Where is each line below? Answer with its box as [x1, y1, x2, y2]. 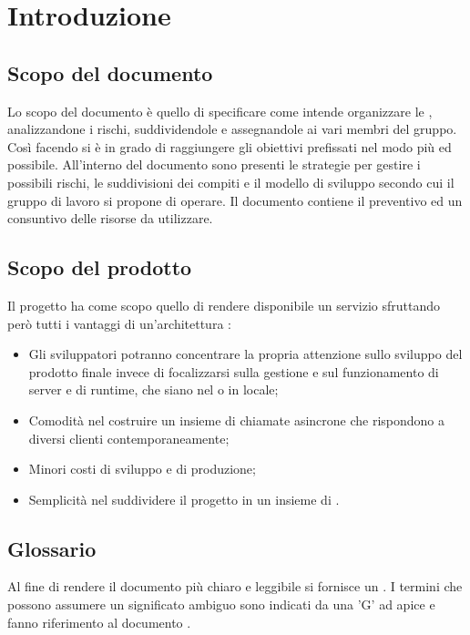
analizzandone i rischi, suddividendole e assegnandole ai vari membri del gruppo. [7, 119, 457, 138]
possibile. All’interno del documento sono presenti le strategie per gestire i [7, 155, 421, 174]
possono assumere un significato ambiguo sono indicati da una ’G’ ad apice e [7, 595, 435, 614]
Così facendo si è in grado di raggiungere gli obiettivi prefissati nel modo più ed [7, 137, 452, 156]
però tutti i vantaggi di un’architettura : [7, 313, 231, 333]
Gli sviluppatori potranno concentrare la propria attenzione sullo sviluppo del [28, 344, 463, 364]
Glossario [7, 534, 97, 562]
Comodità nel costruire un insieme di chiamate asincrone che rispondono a [28, 410, 445, 429]
